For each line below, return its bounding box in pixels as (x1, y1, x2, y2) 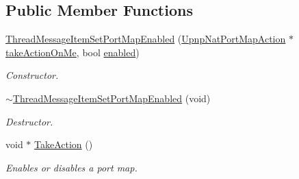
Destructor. (5, 114, 53, 128)
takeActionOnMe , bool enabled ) (5, 45, 140, 59)
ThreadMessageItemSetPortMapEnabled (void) (12, 91, 211, 105)
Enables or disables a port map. (5, 160, 138, 174)
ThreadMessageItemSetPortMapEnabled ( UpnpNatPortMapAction (5, 32, 286, 46)
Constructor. (5, 68, 59, 82)
